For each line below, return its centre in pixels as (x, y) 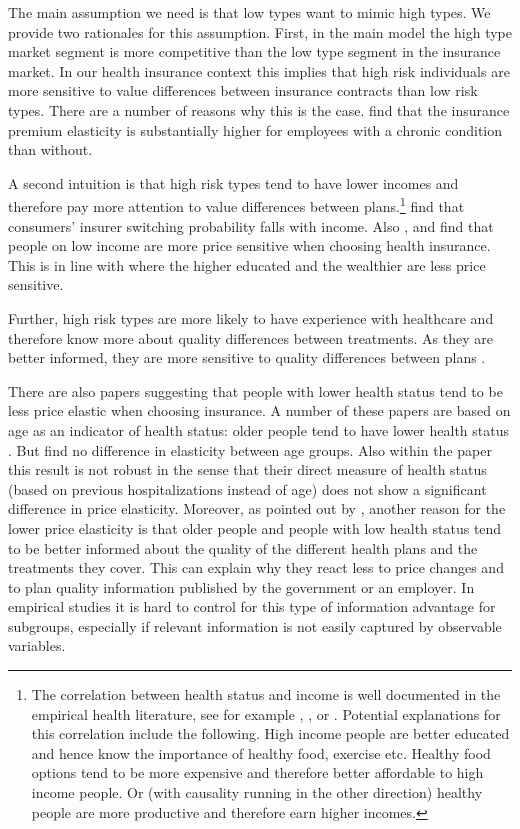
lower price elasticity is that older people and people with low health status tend (255, 527)
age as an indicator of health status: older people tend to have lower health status (258, 429)
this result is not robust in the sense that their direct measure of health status (247, 469)
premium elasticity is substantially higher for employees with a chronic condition (255, 129)
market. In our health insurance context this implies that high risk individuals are (259, 70)
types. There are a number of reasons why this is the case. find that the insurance (259, 109)
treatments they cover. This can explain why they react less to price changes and (256, 567)
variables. (37, 645)
